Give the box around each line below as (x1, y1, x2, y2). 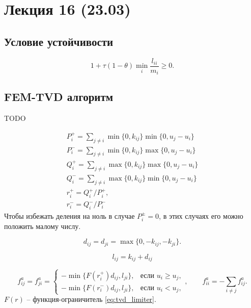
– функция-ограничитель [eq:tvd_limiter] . (26, 294, 156, 304)
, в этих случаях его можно (159, 210, 243, 221)
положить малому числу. (4, 220, 81, 231)
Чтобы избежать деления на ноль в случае (4, 210, 135, 221)
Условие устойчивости (4, 33, 114, 49)
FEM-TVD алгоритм (4, 89, 114, 105)
